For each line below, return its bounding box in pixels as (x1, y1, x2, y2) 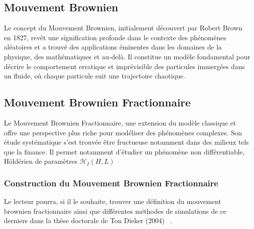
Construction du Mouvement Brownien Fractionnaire (4, 177, 218, 189)
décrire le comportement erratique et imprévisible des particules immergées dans (4, 61, 245, 71)
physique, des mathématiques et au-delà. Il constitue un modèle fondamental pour (4, 51, 251, 61)
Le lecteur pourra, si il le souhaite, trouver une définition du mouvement (4, 196, 221, 206)
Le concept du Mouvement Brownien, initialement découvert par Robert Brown (4, 23, 243, 33)
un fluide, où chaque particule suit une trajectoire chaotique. (4, 71, 185, 81)
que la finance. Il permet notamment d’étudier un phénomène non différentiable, (4, 146, 245, 156)
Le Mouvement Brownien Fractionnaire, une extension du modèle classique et (4, 117, 236, 127)
